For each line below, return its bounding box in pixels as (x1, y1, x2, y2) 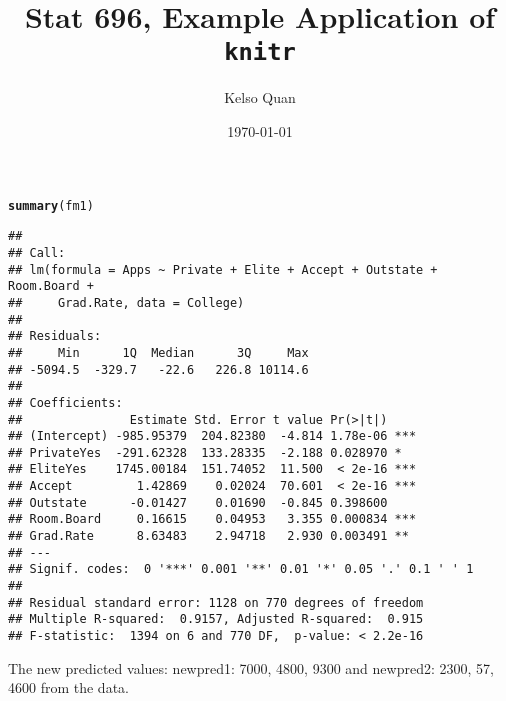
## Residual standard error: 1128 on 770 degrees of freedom (8, 595, 424, 610)
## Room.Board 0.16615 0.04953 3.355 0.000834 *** (8, 512, 417, 527)
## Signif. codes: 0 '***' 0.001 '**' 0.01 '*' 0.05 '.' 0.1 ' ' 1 (8, 562, 474, 577)
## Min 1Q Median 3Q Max (8, 345, 309, 360)
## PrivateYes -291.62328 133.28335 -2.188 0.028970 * (8, 445, 402, 460)
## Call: (8, 245, 66, 260)
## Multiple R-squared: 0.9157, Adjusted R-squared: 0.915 (8, 612, 424, 627)
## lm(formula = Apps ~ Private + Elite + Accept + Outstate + (8, 262, 438, 277)
